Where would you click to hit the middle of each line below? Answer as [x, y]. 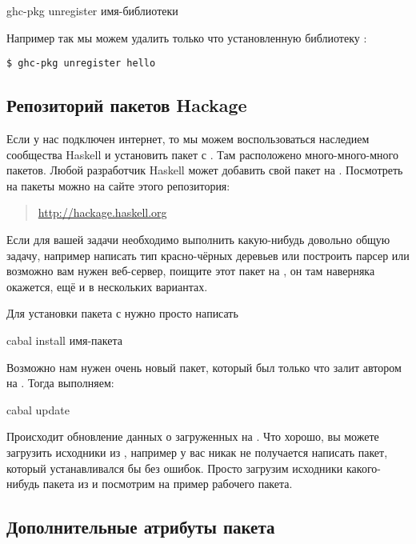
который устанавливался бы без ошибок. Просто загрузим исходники [175, 468]
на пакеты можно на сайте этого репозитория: [118, 185]
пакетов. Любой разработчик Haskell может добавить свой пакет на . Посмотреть [205, 170]
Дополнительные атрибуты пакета [141, 527]
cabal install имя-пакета [64, 340]
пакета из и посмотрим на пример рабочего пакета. [168, 484]
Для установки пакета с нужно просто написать [122, 313]
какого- [364, 468]
